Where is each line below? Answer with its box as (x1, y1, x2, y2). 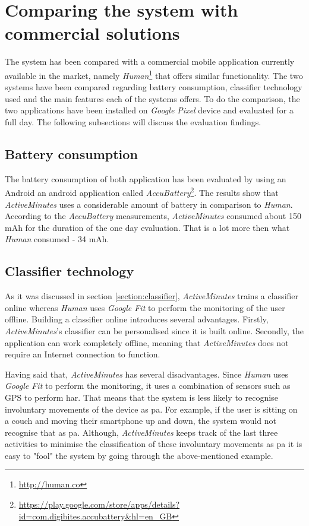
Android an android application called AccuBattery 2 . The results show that (5, 185, 279, 198)
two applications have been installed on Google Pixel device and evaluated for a (5, 104, 294, 116)
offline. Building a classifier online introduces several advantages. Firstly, (5, 313, 269, 325)
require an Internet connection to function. (5, 348, 160, 360)
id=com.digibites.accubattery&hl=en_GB (18, 509, 172, 522)
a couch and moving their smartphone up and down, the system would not (5, 414, 276, 427)
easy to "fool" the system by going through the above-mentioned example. (5, 449, 273, 461)
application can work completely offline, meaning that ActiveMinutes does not (5, 336, 289, 348)
